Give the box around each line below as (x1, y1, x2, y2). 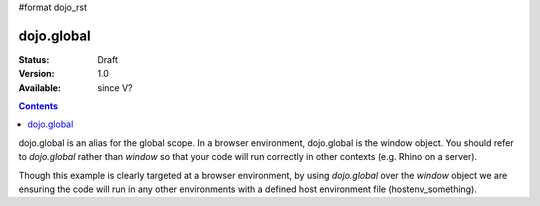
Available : (18, 81, 62, 94)
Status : (18, 53, 50, 65)
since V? (97, 81, 133, 94)
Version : (18, 68, 55, 80)
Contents (18, 100, 59, 112)
